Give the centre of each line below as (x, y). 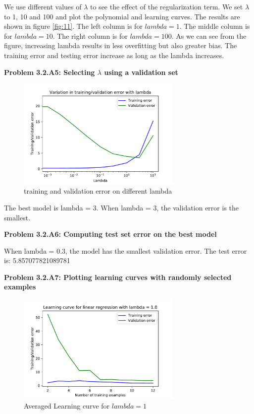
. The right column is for (90, 35)
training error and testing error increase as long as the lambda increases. (114, 55)
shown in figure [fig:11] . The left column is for (73, 26)
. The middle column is (215, 26)
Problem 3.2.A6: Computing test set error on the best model (110, 234)
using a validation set (141, 72)
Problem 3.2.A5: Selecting (50, 72)
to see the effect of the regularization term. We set (167, 6)
